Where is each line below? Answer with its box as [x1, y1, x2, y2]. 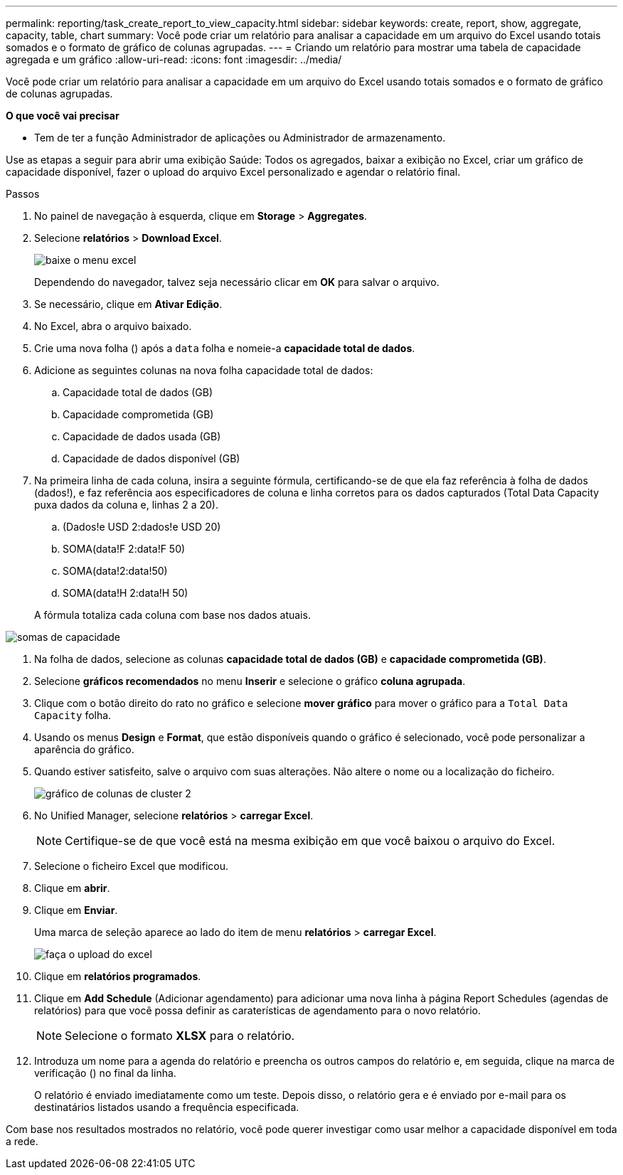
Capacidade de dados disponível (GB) [63, 452, 240, 464]
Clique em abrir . [34, 882, 110, 894]
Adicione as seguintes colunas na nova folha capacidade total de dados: [34, 364, 373, 376]
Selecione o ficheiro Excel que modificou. [34, 860, 229, 872]
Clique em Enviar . [34, 904, 118, 916]
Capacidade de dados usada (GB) [63, 430, 221, 442]
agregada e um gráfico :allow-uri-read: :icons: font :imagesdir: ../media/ [6, 53, 342, 65]
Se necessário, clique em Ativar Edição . [34, 298, 223, 310]
